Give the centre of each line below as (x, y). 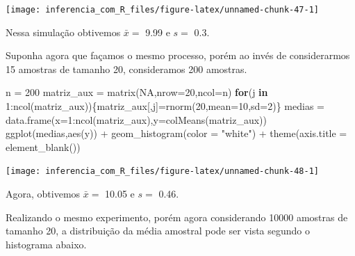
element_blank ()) (43, 146)
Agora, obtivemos (43, 194)
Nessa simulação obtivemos (63, 32)
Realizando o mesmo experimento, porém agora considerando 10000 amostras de (177, 217)
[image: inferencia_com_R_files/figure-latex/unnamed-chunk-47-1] (163, 10)
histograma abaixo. (46, 244)
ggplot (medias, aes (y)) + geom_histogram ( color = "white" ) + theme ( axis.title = (176, 133)
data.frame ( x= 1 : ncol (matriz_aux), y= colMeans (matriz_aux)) (136, 119)
